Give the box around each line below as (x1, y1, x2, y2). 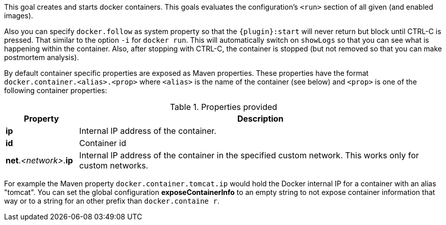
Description (237, 114, 284, 124)
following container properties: (4, 86, 107, 95)
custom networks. (79, 160, 148, 171)
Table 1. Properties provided (169, 102, 278, 112)
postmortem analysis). (4, 53, 79, 62)
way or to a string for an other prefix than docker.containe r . (4, 196, 219, 205)
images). (4, 11, 33, 20)
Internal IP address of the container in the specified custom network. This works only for (79, 150, 419, 160)
